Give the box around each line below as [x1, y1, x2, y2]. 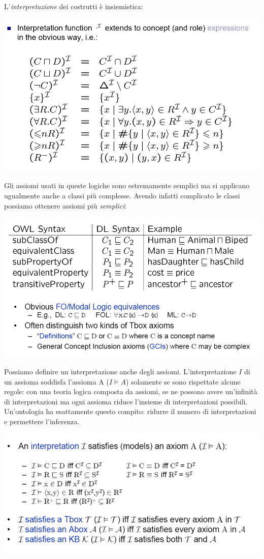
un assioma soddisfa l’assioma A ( [4, 376, 109, 387]
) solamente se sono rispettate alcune [125, 376, 241, 387]
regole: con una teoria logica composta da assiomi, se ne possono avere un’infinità [4, 386, 257, 397]
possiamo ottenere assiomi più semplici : [4, 200, 127, 211]
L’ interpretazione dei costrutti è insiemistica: [4, 1, 143, 11]
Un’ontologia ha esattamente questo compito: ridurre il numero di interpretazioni [4, 406, 256, 417]
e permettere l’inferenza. [4, 416, 80, 426]
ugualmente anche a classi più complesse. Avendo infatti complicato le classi [4, 190, 240, 201]
